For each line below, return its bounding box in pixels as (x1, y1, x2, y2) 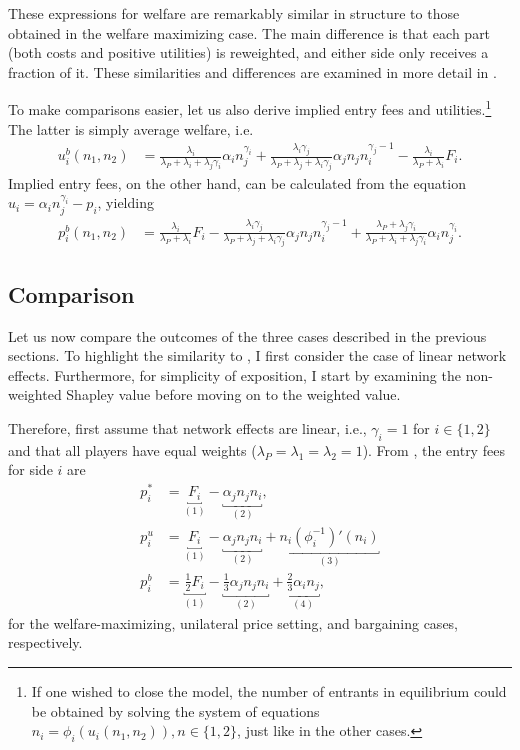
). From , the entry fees (362, 439, 505, 460)
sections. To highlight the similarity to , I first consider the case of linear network (8, 345, 507, 366)
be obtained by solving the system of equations (31, 700, 320, 721)
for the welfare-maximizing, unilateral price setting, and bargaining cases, (8, 612, 459, 633)
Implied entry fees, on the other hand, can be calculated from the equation (8, 172, 466, 193)
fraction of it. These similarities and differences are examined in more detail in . (8, 61, 497, 82)
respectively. (8, 632, 83, 653)
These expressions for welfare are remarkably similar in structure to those (8, 3, 460, 23)
